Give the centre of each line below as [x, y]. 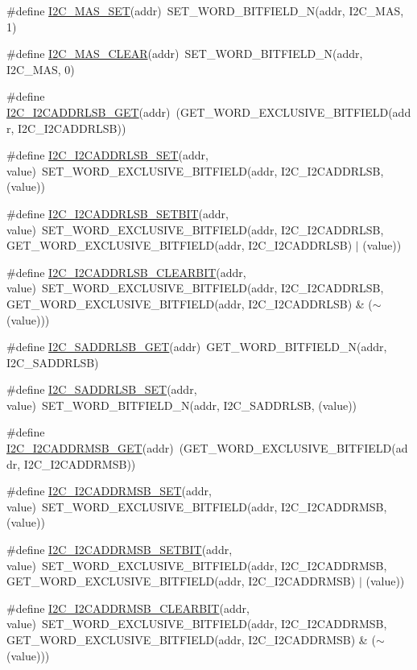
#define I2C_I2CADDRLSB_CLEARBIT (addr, [126, 272]
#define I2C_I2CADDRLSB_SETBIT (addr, [118, 213]
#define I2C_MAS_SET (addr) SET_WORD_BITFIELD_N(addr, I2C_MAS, [205, 10]
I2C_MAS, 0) [41, 69]
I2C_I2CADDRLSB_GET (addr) [89, 112]
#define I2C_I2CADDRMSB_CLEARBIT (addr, [128, 608]
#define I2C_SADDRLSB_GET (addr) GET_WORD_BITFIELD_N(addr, [197, 347]
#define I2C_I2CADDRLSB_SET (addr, [107, 155]
